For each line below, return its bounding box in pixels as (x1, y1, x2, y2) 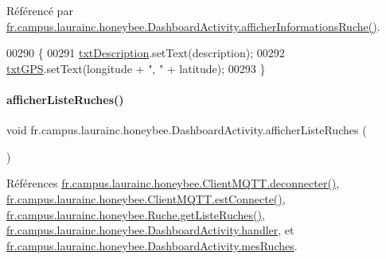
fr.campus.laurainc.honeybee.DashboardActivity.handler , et (6, 222, 294, 238)
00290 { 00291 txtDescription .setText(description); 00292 (6, 44, 285, 61)
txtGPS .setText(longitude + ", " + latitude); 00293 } (6, 60, 266, 76)
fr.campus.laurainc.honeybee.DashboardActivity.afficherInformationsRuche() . (6, 17, 380, 34)
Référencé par (6, 2, 73, 18)
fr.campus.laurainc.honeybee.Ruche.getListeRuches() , (6, 206, 265, 222)
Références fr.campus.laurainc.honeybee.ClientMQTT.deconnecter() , (6, 175, 340, 191)
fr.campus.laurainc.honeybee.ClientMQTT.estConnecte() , (6, 190, 286, 207)
